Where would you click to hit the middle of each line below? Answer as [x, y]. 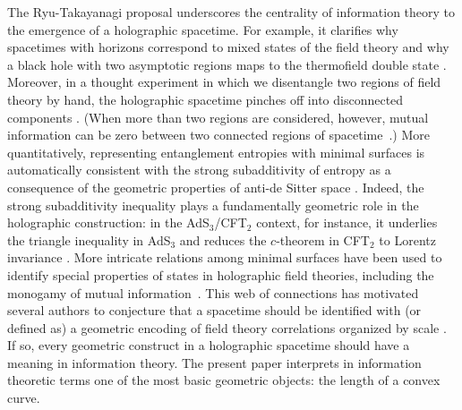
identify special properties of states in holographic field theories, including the [221, 274]
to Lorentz [407, 239]
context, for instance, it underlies [347, 222]
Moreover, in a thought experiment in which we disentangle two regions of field [224, 82]
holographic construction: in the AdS [108, 222]
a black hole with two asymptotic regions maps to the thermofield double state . [227, 64]
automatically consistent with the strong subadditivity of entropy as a [199, 170]
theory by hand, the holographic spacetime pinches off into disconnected [205, 99]
